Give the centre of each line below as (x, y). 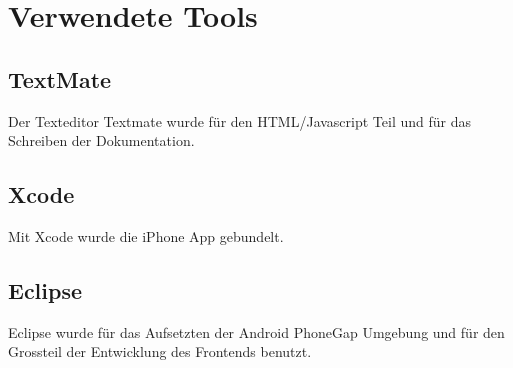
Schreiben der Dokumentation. (101, 140)
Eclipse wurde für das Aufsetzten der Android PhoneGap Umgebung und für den (256, 331)
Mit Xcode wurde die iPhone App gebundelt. (146, 235)
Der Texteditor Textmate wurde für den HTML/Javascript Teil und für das (239, 120)
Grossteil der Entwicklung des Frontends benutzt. (160, 351)
